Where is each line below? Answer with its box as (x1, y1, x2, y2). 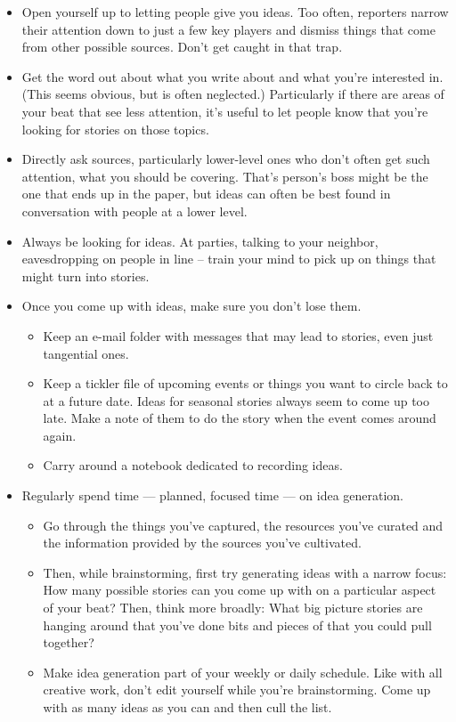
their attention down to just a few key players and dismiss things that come (21, 20, 436, 38)
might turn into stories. (21, 266, 150, 285)
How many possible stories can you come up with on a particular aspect (43, 580, 436, 599)
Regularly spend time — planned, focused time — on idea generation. (21, 486, 404, 505)
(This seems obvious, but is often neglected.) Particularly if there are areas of (21, 85, 444, 103)
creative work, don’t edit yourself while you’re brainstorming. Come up (43, 680, 431, 699)
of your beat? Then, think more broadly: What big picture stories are (43, 598, 423, 617)
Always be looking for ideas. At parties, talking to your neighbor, (21, 231, 379, 250)
